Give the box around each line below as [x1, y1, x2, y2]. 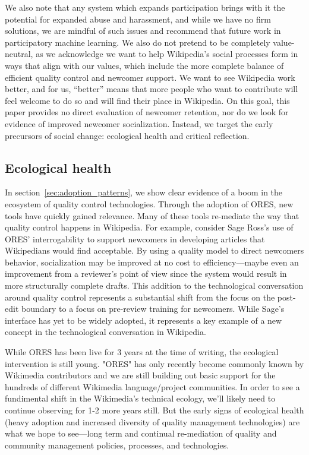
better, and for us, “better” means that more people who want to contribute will [5, 83, 298, 95]
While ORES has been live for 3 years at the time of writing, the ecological [5, 346, 279, 358]
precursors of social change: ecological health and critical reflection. [5, 129, 250, 141]
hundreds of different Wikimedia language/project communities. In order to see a [5, 380, 300, 393]
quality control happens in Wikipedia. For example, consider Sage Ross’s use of [5, 221, 294, 233]
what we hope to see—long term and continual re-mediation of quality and [5, 427, 277, 440]
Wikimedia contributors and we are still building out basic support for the [5, 369, 276, 381]
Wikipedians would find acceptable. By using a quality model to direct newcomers [5, 244, 304, 257]
